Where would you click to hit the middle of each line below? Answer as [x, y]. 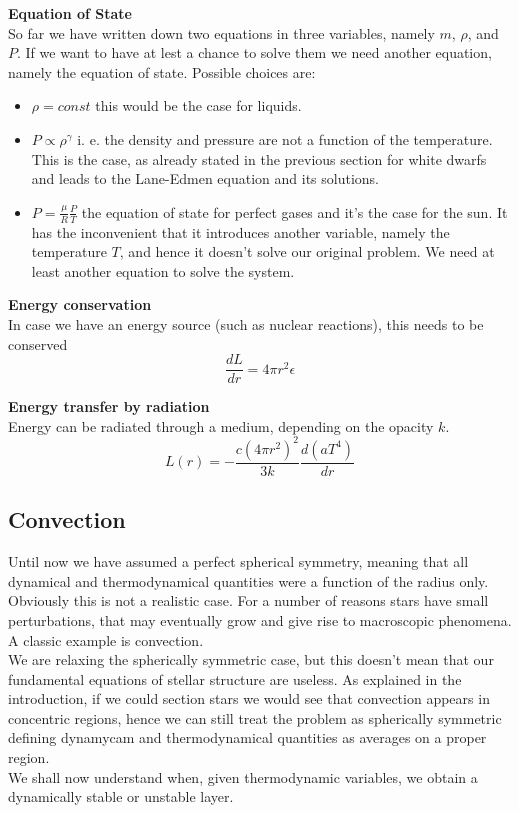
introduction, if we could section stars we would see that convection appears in [249, 698]
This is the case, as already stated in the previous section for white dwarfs [259, 158]
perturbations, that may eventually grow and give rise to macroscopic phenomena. [260, 619]
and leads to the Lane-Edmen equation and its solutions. [205, 178]
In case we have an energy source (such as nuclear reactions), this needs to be [246, 323]
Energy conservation [80, 304]
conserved [38, 343]
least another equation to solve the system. [163, 270]
